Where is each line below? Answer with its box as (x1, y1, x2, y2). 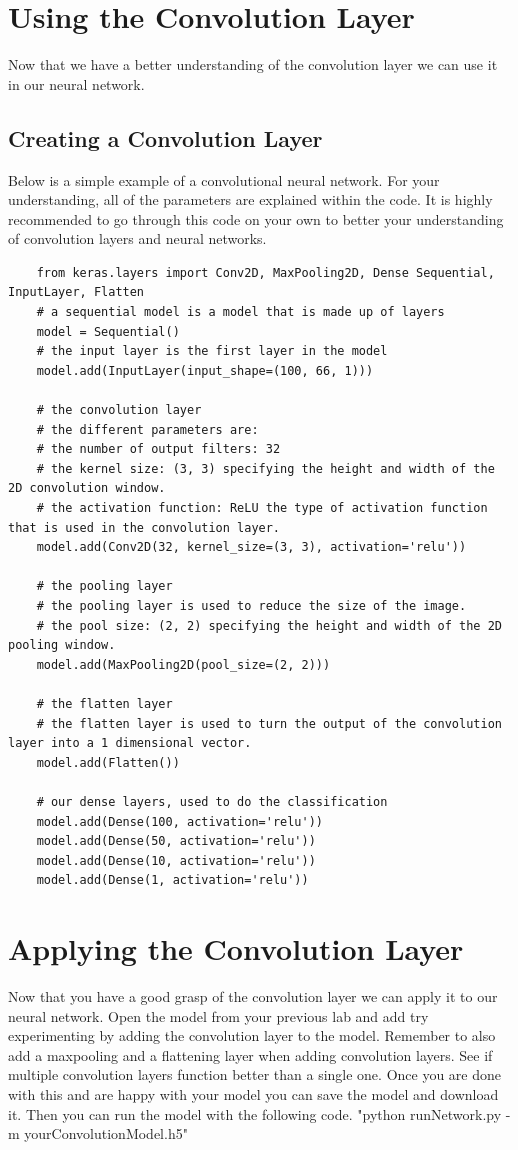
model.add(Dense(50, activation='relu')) (36, 834, 316, 849)
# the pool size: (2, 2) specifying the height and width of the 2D (36, 618, 502, 633)
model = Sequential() (36, 324, 180, 339)
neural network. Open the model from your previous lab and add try (8, 1005, 429, 1026)
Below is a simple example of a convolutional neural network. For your (8, 169, 440, 190)
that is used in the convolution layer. (8, 520, 281, 535)
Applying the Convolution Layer (8, 928, 464, 969)
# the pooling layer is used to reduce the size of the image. (36, 598, 467, 613)
